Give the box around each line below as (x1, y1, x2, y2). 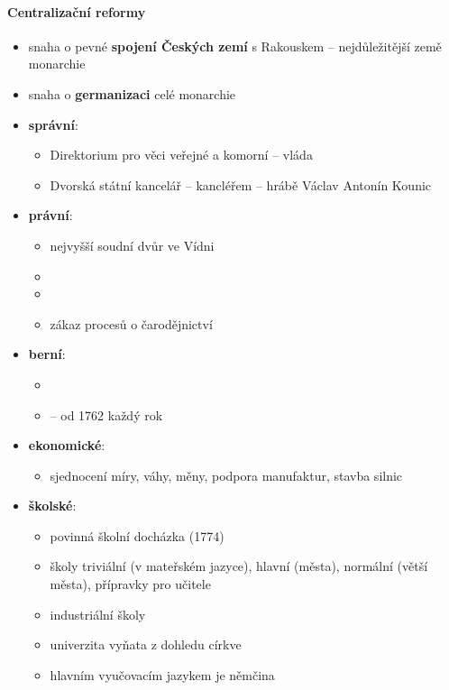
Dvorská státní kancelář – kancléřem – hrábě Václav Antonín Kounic (50, 175, 432, 194)
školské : (28, 496, 77, 515)
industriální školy (50, 604, 146, 623)
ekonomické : (28, 436, 105, 455)
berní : (28, 345, 66, 363)
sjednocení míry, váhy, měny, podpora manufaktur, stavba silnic (50, 465, 403, 484)
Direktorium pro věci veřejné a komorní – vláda (50, 145, 313, 164)
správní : (28, 115, 78, 133)
